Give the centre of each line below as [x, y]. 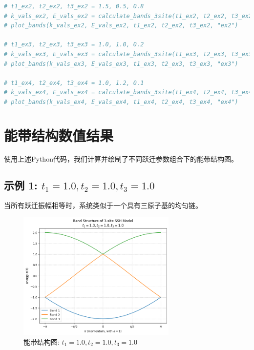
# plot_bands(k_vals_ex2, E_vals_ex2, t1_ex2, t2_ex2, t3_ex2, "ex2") [121, 26]
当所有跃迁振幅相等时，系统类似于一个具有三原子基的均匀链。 [103, 205]
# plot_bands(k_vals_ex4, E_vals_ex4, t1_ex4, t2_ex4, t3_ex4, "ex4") [121, 102]
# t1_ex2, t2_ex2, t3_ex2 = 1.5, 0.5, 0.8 [74, 6]
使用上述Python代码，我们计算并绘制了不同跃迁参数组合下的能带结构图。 [121, 158]
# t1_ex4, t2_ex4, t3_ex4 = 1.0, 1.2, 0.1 [74, 83]
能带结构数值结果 [59, 135]
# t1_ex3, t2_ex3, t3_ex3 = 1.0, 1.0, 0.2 [74, 45]
